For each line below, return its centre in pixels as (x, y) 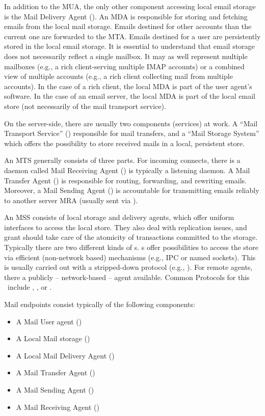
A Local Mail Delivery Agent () (65, 355)
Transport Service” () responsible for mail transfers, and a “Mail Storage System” (132, 133)
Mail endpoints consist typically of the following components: (100, 304)
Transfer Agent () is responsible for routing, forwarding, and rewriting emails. (126, 180)
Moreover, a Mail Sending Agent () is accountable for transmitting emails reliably (132, 190)
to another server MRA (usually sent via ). (71, 200)
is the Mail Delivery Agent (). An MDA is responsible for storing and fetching (126, 16)
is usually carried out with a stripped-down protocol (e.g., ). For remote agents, (128, 267)
